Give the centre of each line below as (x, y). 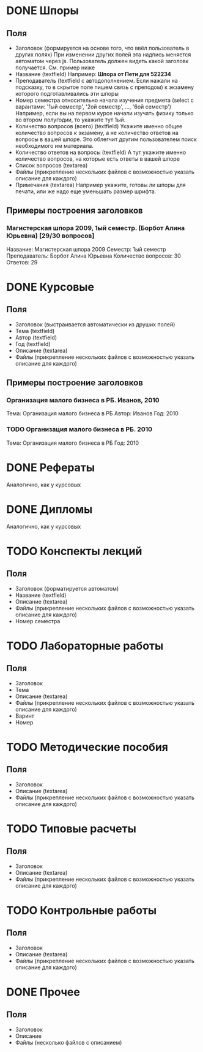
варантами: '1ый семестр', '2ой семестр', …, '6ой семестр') (93, 107)
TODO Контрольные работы (82, 910)
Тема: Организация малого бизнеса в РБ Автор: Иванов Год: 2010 (92, 413)
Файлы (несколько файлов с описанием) (68, 1042)
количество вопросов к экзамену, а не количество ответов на (97, 133)
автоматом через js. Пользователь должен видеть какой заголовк (102, 61)
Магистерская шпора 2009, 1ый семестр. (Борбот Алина (96, 228)
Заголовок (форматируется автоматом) (67, 588)
